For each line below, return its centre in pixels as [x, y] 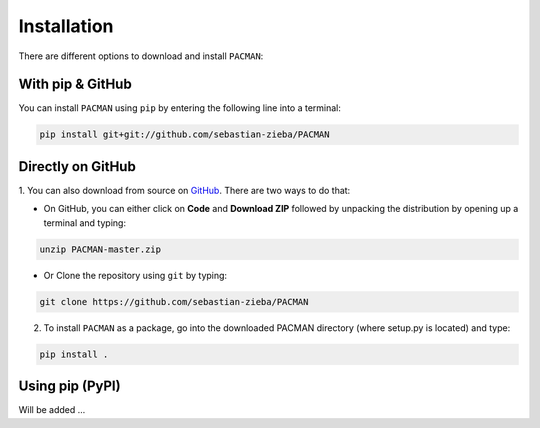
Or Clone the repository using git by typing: [135, 275]
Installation [66, 26]
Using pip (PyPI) [69, 386]
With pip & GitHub [75, 84]
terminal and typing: [85, 222]
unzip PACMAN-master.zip [100, 249]
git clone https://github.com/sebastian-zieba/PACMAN [174, 301]
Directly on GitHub [77, 166]
